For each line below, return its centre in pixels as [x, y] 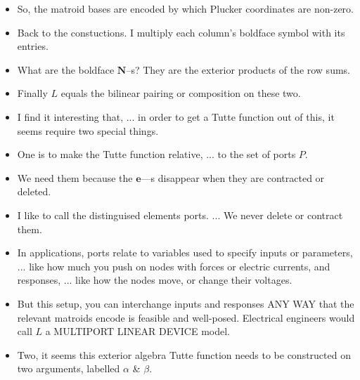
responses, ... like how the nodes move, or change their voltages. [155, 280]
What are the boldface [66, 69]
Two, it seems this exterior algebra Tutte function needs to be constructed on [184, 354]
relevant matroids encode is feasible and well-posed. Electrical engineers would [186, 317]
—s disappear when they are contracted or [233, 177]
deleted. [34, 191]
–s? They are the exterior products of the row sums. [238, 69]
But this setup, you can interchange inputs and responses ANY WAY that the [186, 303]
